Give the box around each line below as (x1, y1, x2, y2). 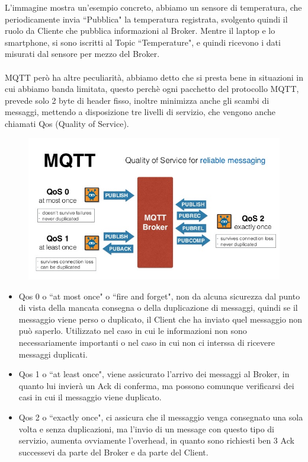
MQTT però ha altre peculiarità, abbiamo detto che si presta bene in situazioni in (5, 71, 304, 83)
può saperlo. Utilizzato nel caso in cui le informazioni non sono (18, 324, 247, 337)
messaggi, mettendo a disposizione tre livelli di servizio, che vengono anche (5, 106, 275, 118)
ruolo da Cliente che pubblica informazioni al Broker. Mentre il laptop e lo (5, 24, 275, 37)
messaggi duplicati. (18, 348, 88, 360)
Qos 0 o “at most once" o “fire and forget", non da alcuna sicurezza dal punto (18, 289, 300, 302)
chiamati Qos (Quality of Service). (5, 117, 129, 129)
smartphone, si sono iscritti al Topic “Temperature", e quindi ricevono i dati (5, 36, 281, 48)
